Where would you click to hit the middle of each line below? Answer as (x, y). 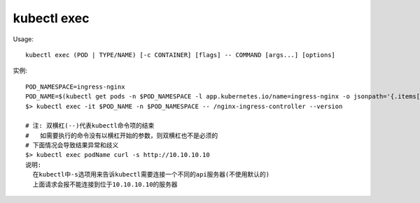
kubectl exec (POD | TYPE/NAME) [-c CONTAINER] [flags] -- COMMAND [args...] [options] (181, 55)
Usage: (23, 39)
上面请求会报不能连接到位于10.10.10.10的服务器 (105, 184)
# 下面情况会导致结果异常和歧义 (72, 145)
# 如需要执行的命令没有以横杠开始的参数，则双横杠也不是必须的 (122, 135)
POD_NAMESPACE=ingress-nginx (75, 87)
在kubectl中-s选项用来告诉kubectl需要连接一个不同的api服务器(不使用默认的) (151, 175)
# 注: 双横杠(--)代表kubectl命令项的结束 (90, 126)
